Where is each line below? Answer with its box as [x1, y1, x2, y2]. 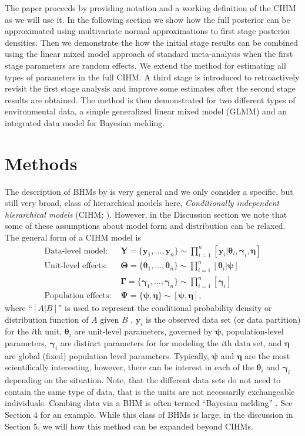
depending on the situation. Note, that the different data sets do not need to [5, 374, 281, 386]
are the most [244, 349, 290, 361]
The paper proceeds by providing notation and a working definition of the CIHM [5, 2, 296, 13]
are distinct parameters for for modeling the [60, 337, 219, 349]
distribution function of [5, 313, 89, 325]
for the [5, 325, 29, 337]
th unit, [34, 325, 62, 337]
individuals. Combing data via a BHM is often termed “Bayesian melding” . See [5, 397, 293, 409]
